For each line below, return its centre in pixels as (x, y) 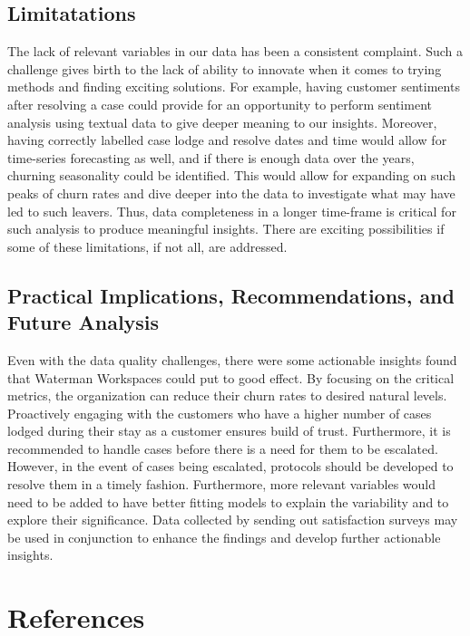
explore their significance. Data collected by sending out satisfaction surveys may (233, 520)
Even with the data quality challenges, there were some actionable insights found (232, 359)
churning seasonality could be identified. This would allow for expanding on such (231, 175)
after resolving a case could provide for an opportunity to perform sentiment (220, 104)
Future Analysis (83, 322)
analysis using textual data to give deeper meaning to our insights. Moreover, (222, 122)
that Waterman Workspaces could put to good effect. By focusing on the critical (231, 377)
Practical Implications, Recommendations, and (231, 295)
